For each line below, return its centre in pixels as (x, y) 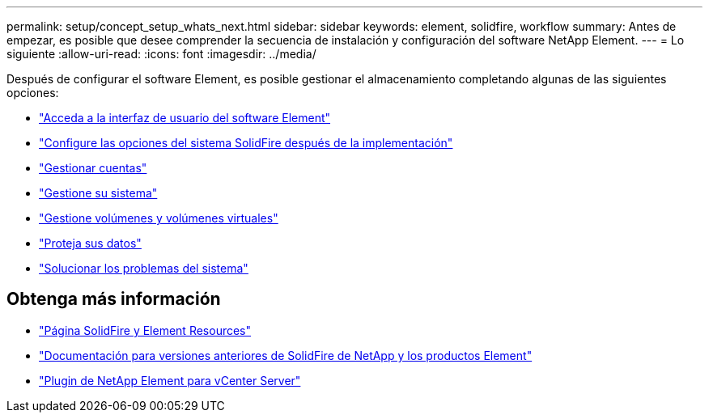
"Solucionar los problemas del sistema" (144, 268)
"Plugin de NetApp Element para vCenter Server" (170, 380)
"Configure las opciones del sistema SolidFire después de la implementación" (246, 143)
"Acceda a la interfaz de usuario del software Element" (185, 118)
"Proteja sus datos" (90, 243)
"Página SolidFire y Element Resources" (145, 330)
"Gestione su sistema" (98, 193)
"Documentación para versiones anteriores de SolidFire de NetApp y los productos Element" (286, 355)
